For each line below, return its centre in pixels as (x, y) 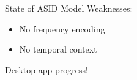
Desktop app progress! (46, 69)
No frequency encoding (62, 28)
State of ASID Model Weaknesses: (69, 8)
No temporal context (58, 49)
